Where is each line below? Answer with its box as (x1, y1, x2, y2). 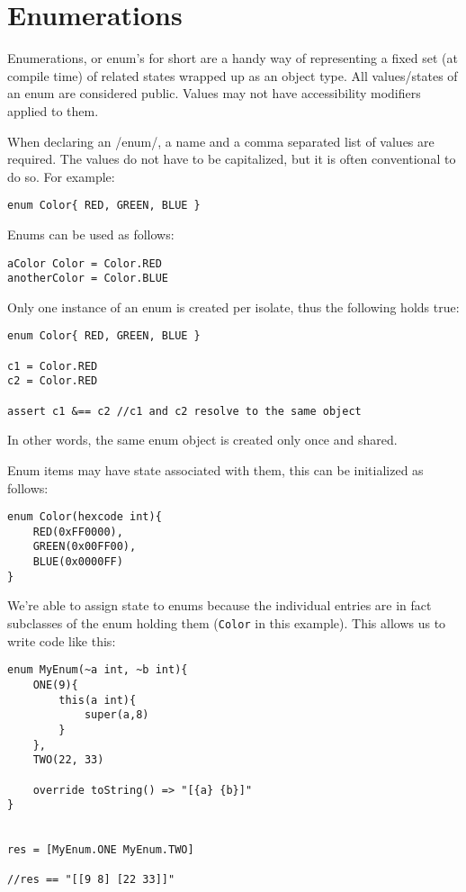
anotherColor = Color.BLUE (7, 272, 168, 285)
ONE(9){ (32, 678, 78, 691)
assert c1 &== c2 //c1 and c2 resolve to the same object (7, 404, 362, 418)
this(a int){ (58, 693, 137, 707)
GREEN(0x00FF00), (32, 540, 137, 554)
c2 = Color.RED (7, 374, 98, 388)
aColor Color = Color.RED (7, 257, 162, 270)
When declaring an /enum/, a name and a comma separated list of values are (7, 131, 435, 150)
